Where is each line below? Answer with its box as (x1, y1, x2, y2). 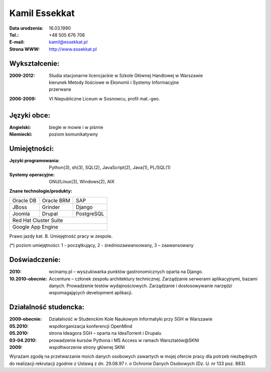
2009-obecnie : (9, 316, 42, 322)
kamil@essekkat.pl (49, 39, 88, 45)
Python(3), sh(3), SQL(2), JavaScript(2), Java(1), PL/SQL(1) (49, 165, 171, 171)
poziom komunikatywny (49, 131, 98, 138)
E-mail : (9, 39, 25, 45)
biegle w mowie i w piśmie (49, 124, 103, 130)
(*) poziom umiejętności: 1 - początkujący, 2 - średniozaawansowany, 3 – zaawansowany (9, 242, 194, 249)
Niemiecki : (9, 131, 33, 138)
